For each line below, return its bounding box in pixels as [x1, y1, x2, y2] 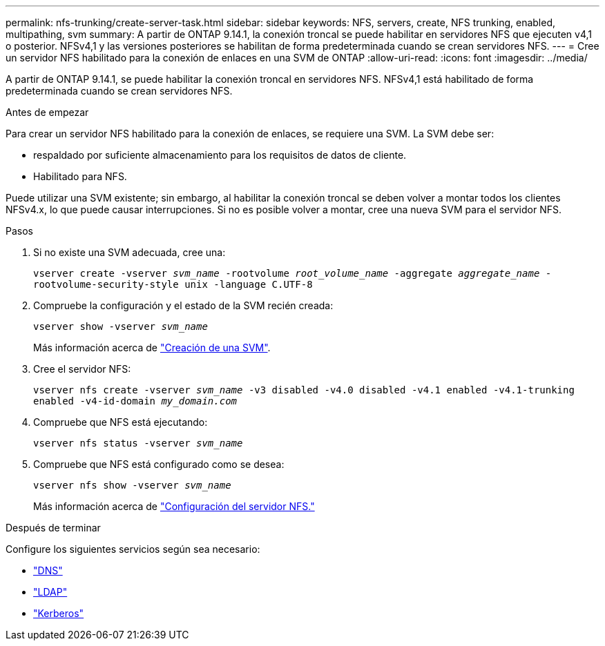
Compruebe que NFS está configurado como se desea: [33, 458, 285, 470]
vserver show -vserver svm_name [33, 321, 208, 332]
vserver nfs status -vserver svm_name [33, 438, 243, 449]
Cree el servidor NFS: [33, 363, 131, 375]
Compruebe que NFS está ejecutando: [33, 416, 208, 428]
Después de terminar [6, 522, 101, 534]
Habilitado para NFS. [33, 170, 127, 182]
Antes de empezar [6, 106, 89, 118]
